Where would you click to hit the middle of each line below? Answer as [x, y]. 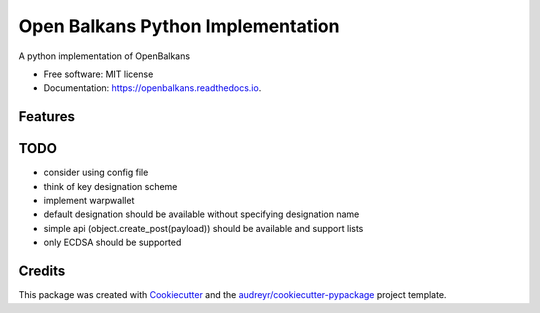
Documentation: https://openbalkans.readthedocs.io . [152, 88]
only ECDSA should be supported [112, 242]
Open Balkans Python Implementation [179, 26]
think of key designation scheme [110, 186]
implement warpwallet [89, 201]
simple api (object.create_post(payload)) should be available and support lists [203, 228]
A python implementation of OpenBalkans [104, 56]
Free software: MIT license [98, 74]
